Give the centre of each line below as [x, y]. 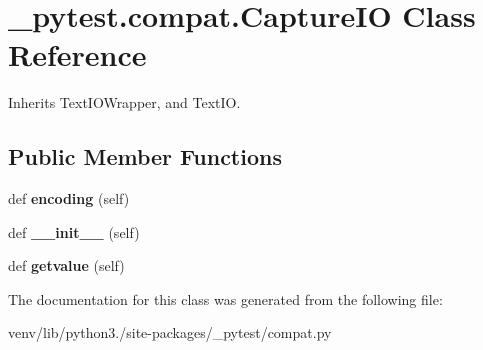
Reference [77, 54]
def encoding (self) [69, 198]
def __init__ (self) [74, 231]
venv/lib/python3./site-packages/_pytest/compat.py [170, 332]
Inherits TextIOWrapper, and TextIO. [124, 102]
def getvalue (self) [66, 265]
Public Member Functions [145, 156]
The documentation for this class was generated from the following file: [225, 298]
